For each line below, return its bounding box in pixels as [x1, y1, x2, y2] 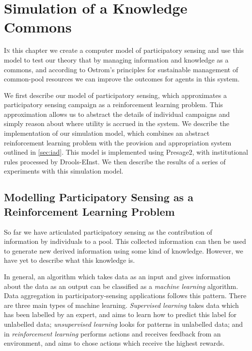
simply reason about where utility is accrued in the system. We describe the [4, 118, 229, 128]
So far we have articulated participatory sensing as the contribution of [4, 226, 212, 237]
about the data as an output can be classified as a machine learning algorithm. [4, 281, 238, 291]
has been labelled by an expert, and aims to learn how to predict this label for [4, 309, 236, 319]
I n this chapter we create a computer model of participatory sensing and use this [4, 45, 244, 55]
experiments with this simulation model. [4, 166, 124, 176]
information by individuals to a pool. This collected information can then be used [4, 236, 246, 246]
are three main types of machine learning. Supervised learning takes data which [4, 300, 239, 310]
